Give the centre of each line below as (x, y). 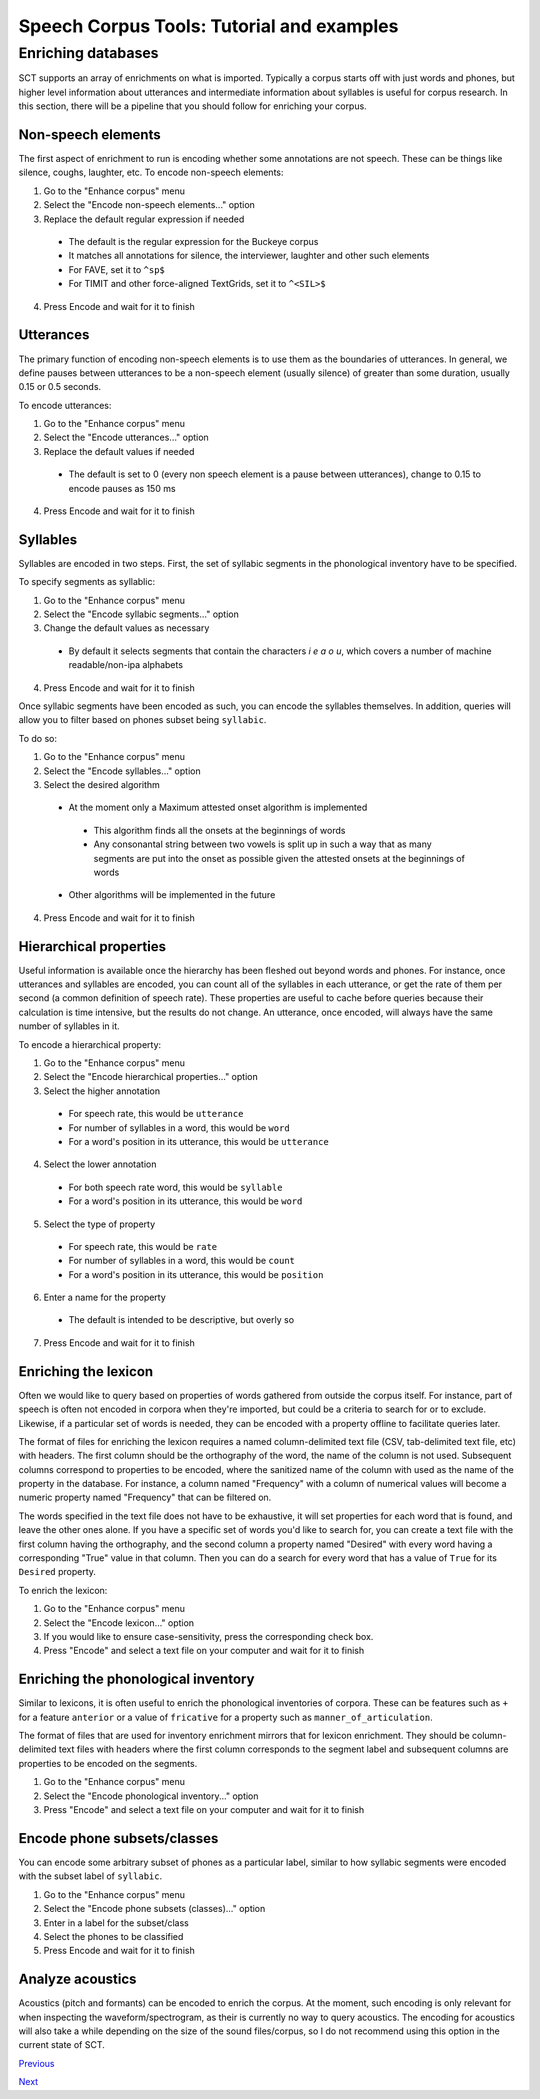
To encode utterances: (65, 405)
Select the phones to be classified (113, 1936)
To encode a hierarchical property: (90, 1044)
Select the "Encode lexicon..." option (119, 1622)
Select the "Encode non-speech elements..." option (149, 205)
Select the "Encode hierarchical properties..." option (151, 1077)
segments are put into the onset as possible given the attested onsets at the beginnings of (279, 858)
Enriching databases (88, 53)
